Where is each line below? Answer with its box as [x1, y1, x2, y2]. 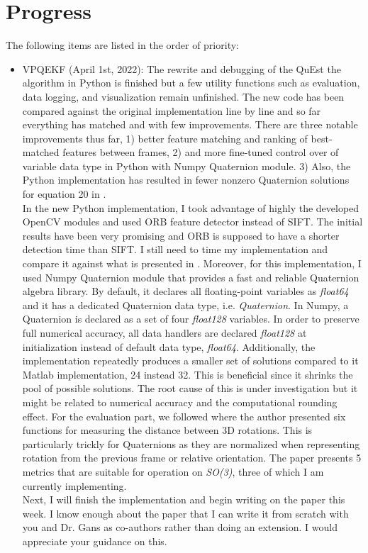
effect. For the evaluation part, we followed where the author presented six [22, 408, 346, 423]
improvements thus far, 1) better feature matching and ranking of [22, 130, 308, 145]
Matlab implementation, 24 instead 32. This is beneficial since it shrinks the [22, 367, 353, 381]
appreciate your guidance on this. [22, 533, 167, 548]
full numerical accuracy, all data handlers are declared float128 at [22, 325, 307, 340]
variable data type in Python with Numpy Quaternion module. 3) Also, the [22, 158, 351, 173]
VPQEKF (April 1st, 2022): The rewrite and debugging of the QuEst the [22, 61, 341, 76]
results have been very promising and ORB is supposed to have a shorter [22, 228, 340, 242]
